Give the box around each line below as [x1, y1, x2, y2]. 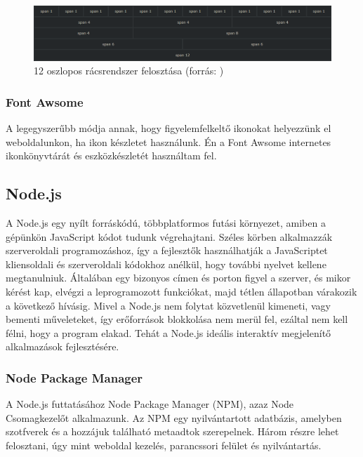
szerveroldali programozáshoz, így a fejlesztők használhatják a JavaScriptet [6, 243, 328, 258]
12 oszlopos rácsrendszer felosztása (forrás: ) [34, 63, 224, 78]
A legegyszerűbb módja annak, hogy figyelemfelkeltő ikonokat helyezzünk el [6, 121, 331, 135]
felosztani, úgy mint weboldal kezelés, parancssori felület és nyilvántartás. [6, 438, 322, 452]
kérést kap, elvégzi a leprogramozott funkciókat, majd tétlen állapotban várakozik [6, 284, 357, 299]
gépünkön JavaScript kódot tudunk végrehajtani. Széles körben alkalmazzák [6, 229, 333, 244]
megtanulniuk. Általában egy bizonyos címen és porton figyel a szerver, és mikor [6, 270, 351, 285]
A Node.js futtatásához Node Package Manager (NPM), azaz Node [6, 397, 294, 411]
